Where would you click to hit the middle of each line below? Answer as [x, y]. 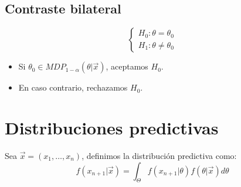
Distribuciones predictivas [112, 127]
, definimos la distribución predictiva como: [159, 155]
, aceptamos [127, 66]
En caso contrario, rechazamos [73, 87]
